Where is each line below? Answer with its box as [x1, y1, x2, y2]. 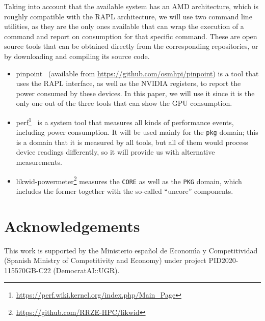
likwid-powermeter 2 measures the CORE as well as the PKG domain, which [16, 174, 242, 186]
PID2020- [208, 255, 238, 266]
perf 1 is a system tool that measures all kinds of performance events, [16, 115, 234, 127]
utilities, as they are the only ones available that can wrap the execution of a [4, 21, 244, 32]
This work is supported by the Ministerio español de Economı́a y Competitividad [4, 245, 258, 255]
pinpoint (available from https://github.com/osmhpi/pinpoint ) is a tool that [16, 68, 259, 78]
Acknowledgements [4, 215, 140, 236]
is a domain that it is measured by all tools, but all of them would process [16, 136, 248, 147]
